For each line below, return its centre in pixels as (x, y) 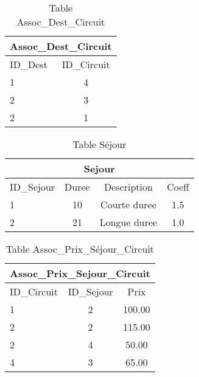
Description (128, 187)
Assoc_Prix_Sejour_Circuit (80, 273)
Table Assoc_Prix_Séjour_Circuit (80, 249)
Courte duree (128, 204)
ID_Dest (29, 64)
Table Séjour (100, 144)
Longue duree (128, 222)
